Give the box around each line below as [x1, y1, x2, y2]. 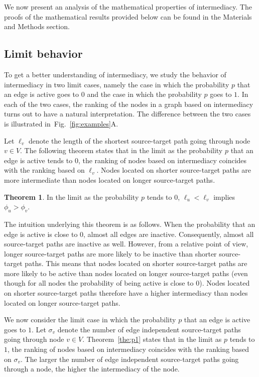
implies [213, 191, 235, 202]
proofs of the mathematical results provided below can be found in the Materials [4, 11, 252, 22]
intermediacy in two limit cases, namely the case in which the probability [4, 79, 229, 89]
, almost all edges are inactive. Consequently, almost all [83, 228, 254, 239]
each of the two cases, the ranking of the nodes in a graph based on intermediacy [4, 98, 253, 109]
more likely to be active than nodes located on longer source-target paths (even [4, 268, 248, 278]
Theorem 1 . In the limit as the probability [4, 191, 139, 202]
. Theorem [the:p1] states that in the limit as [82, 334, 222, 344]
